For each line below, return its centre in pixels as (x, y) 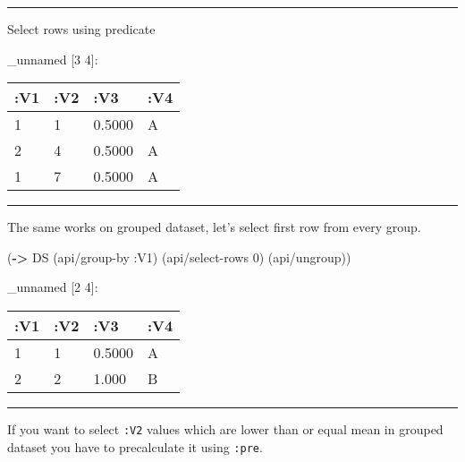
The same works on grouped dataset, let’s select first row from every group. (214, 227)
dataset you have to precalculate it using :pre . (135, 446)
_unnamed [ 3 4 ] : (53, 59)
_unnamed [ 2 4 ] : (53, 287)
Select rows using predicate (81, 29)
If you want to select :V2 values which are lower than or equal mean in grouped (225, 428)
